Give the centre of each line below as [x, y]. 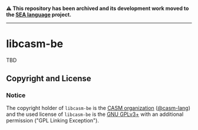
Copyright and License [49, 79]
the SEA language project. [39, 14]
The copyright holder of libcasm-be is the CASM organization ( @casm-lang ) [98, 108]
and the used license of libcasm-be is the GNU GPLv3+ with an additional [95, 114]
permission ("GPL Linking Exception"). [52, 121]
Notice [16, 95]
